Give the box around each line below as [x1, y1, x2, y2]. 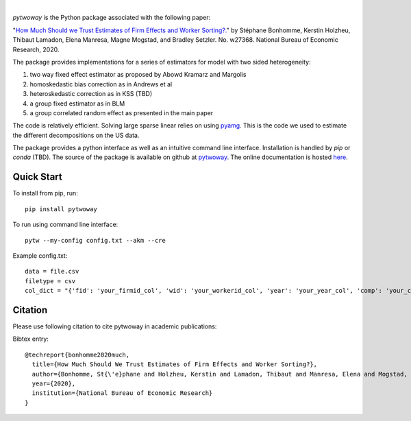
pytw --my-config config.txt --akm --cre [25, 237, 166, 244]
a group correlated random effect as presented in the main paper [29, 108, 214, 117]
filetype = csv [25, 277, 76, 285]
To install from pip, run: [12, 189, 78, 197]
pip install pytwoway [25, 205, 97, 213]
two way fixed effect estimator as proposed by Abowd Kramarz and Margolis [29, 71, 247, 79]
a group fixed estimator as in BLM [29, 99, 125, 108]
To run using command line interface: [12, 220, 119, 229]
